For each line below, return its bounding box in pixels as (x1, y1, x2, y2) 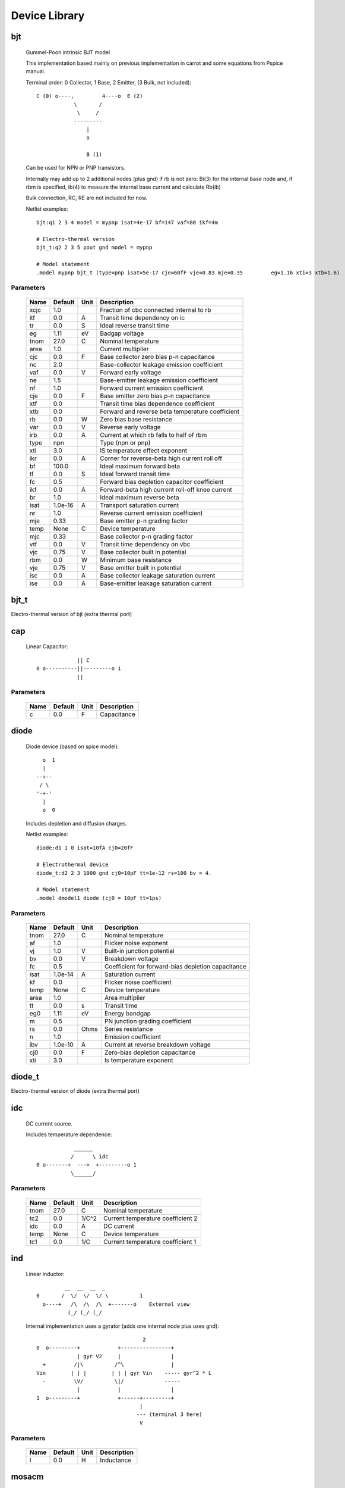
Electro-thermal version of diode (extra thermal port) (11, 1087, 140, 1095)
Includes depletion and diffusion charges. (26, 820, 128, 827)
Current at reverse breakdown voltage (104, 1040, 211, 1049)
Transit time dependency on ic (100, 313, 185, 321)
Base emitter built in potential (100, 563, 182, 571)
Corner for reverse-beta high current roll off (100, 454, 223, 462)
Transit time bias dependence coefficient (100, 399, 215, 408)
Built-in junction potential (104, 946, 175, 955)
